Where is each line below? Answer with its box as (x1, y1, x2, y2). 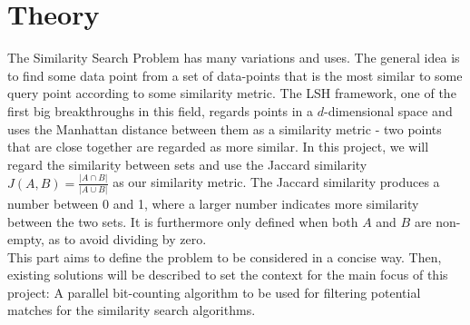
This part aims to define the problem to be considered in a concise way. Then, (7, 247, 442, 266)
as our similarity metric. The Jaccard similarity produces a (113, 172, 440, 192)
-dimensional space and (323, 101, 453, 120)
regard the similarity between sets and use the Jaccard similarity (7, 154, 367, 173)
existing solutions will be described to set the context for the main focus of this (7, 265, 448, 284)
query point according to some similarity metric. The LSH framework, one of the (7, 84, 456, 103)
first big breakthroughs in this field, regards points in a (7, 101, 314, 120)
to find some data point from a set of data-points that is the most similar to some (7, 65, 463, 84)
